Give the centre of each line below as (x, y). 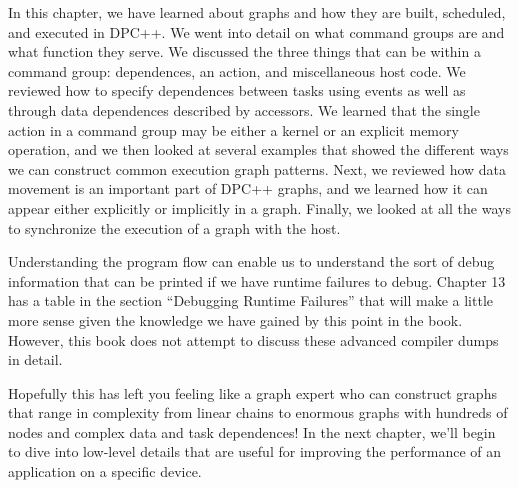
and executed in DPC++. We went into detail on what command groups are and (256, 31)
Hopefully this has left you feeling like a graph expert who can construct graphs (252, 392)
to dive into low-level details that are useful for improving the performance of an (255, 451)
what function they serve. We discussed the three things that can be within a (244, 51)
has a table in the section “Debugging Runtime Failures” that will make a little (251, 300)
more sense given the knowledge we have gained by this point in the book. (235, 319)
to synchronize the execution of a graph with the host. (174, 227)
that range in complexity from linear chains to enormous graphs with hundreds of (258, 412)
